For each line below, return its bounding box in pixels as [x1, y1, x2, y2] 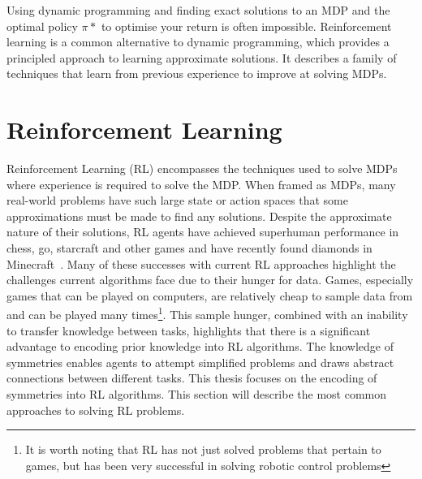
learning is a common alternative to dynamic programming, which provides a [6, 33, 390, 50]
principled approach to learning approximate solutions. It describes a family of [6, 49, 397, 66]
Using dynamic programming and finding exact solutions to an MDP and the [6, 2, 390, 18]
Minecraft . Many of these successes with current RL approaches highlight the [6, 255, 396, 272]
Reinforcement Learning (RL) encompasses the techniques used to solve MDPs [6, 160, 398, 177]
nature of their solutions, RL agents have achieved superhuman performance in [6, 223, 399, 240]
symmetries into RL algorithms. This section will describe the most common [6, 386, 387, 403]
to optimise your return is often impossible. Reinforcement [101, 17, 392, 34]
